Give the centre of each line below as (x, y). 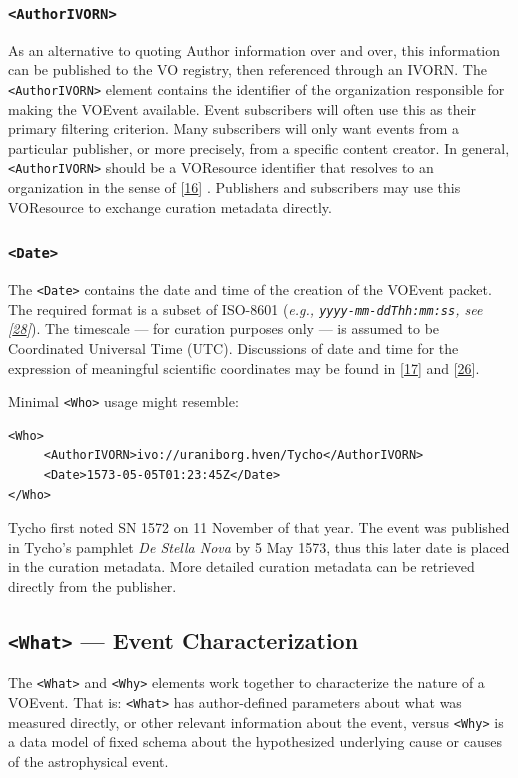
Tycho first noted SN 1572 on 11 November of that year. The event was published (259, 527)
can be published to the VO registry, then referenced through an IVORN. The (247, 69)
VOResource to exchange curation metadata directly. (170, 206)
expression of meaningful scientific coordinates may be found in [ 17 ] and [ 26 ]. (244, 367)
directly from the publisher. (92, 585)
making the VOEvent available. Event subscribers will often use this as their (242, 108)
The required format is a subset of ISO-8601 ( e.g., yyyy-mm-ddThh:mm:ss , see (245, 308)
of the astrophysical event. (88, 760)
